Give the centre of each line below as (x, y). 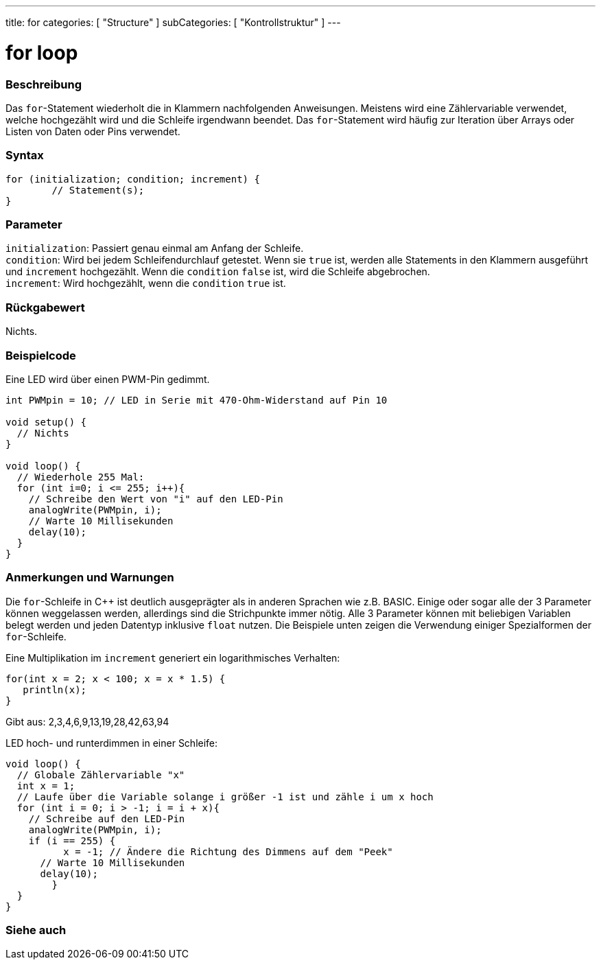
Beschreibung (44, 84)
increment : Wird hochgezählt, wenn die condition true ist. (146, 283)
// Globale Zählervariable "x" (101, 775)
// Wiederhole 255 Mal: (81, 477)
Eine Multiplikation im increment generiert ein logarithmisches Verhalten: (173, 658)
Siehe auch (36, 930)
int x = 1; (46, 786)
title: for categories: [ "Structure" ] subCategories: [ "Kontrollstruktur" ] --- (173, 22)
